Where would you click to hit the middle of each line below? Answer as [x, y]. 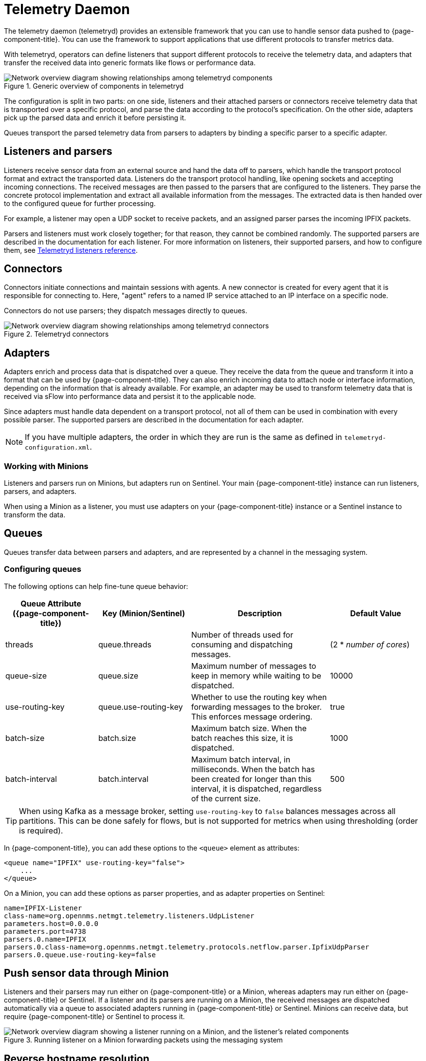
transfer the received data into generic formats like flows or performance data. [130, 62]
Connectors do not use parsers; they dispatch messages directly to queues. [126, 311]
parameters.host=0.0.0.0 [51, 923]
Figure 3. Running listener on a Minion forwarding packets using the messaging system [143, 1040]
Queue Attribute [51, 603]
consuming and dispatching [242, 644]
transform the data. [35, 515]
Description [260, 613]
